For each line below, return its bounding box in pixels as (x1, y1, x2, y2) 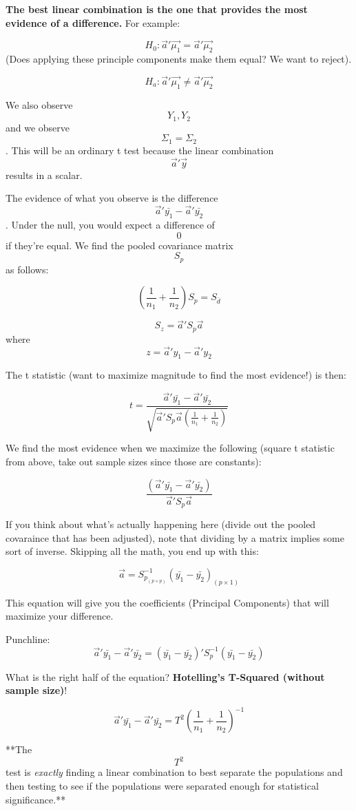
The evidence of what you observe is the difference (6, 191, 218, 205)
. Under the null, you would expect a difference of (6, 217, 215, 231)
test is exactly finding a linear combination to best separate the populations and (6, 765, 343, 779)
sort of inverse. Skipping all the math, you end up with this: (6, 544, 259, 558)
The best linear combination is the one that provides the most (6, 2, 308, 16)
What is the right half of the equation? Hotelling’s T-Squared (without (6, 669, 325, 684)
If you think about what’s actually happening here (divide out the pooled (6, 517, 316, 531)
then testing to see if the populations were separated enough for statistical (6, 779, 319, 792)
